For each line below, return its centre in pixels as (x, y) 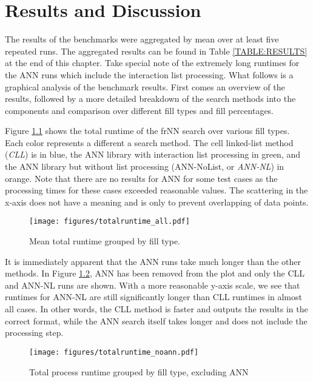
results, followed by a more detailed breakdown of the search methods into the (150, 99)
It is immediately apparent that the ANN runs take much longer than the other (153, 261)
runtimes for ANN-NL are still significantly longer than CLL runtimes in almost (153, 297)
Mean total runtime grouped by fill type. (105, 241)
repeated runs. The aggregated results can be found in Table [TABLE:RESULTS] (156, 51)
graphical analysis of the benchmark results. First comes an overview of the (145, 86)
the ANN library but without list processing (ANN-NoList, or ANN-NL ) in (145, 166)
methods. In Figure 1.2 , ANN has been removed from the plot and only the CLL (155, 273)
